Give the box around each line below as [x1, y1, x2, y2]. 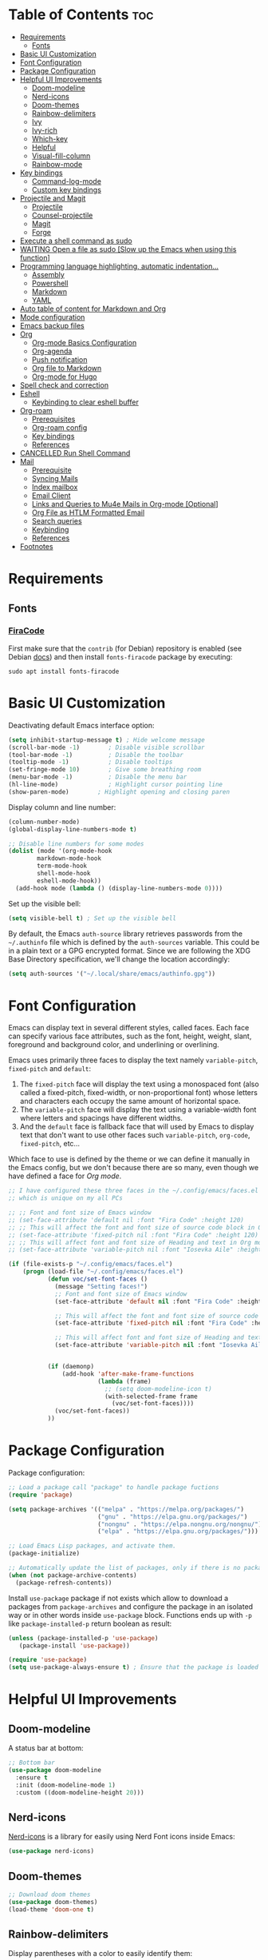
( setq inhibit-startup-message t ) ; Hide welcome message [8, 735, 205, 744]
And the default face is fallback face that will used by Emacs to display [19, 1121, 254, 1132]
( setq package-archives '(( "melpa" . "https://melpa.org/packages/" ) [8, 1505, 245, 1513]
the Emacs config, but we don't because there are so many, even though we [8, 1163, 259, 1173]
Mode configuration [19, 312, 85, 321]
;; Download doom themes [8, 1890, 91, 1898]
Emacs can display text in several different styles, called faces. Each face [8, 1023, 250, 1033]
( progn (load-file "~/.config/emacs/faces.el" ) [22, 1268, 183, 1276]
